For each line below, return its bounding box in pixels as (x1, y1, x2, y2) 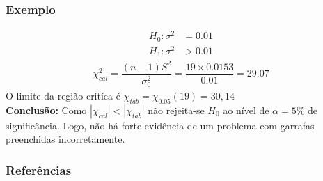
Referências (6, 161, 72, 178)
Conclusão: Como (6, 102, 87, 117)
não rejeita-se (148, 102, 205, 117)
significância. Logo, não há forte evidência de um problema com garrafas (6, 118, 315, 132)
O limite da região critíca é (6, 88, 120, 103)
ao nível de (223, 102, 269, 117)
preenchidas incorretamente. (6, 132, 125, 146)
